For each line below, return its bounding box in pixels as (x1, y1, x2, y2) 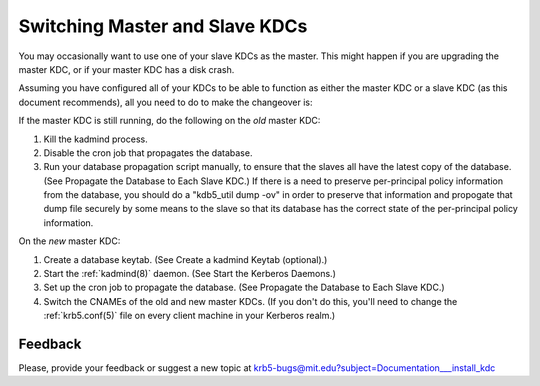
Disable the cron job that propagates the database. (43, 146, 253, 159)
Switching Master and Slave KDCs (18, 15, 308, 37)
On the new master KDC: (18, 235, 121, 247)
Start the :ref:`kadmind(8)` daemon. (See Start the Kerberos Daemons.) (43, 268, 337, 280)
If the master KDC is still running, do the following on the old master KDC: (18, 115, 321, 127)
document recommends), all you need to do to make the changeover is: (18, 96, 314, 108)
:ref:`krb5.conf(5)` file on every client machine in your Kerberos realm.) (43, 310, 336, 322)
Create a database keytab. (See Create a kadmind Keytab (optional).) (43, 253, 328, 265)
